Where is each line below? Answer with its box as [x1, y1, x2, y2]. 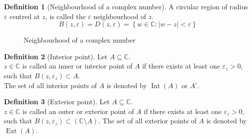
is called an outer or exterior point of [22, 106, 134, 116]
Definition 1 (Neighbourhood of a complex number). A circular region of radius [4, 1, 248, 11]
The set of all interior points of [4, 80, 97, 90]
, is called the [45, 11, 86, 21]
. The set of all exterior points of [98, 116, 197, 126]
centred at [9, 11, 40, 21]
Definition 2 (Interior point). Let [4, 51, 108, 61]
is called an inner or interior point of [22, 61, 133, 71]
